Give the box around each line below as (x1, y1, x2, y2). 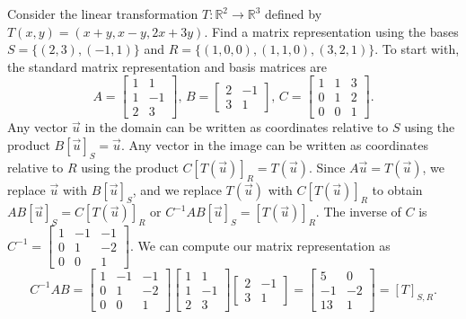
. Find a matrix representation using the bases (204, 22, 459, 40)
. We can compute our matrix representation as (130, 235, 391, 254)
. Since (308, 157, 346, 176)
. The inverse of (315, 202, 401, 221)
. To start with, (374, 40, 460, 58)
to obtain (372, 180, 423, 199)
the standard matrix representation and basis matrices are (7, 57, 328, 75)
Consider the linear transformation (7, 4, 198, 22)
